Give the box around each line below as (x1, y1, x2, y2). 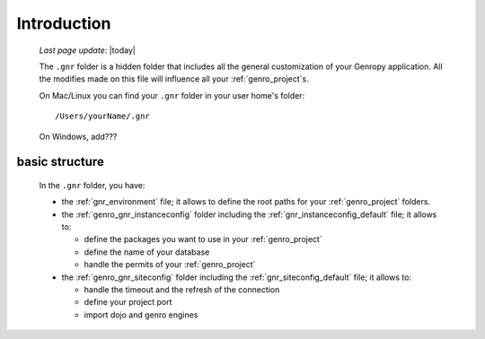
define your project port (84, 297, 172, 308)
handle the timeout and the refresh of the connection (84, 284, 280, 295)
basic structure (16, 154, 105, 169)
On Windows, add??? (39, 131, 118, 142)
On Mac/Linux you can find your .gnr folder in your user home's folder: (39, 90, 305, 100)
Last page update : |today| (39, 45, 137, 56)
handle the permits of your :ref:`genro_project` (84, 259, 256, 270)
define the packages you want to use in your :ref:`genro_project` (84, 234, 322, 245)
